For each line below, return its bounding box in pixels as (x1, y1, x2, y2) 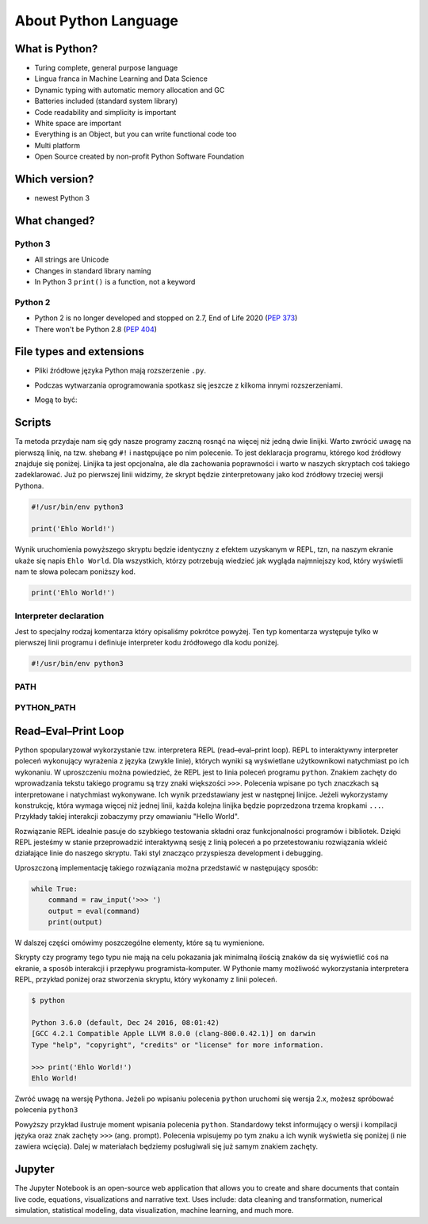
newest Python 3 (34, 193, 90, 203)
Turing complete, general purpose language (34, 63, 178, 73)
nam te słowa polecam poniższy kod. (14, 567, 136, 576)
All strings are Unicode (34, 254, 109, 265)
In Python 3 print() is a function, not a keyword (34, 277, 196, 287)
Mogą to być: (34, 395, 78, 404)
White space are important (34, 119, 122, 128)
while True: (31, 884, 78, 893)
